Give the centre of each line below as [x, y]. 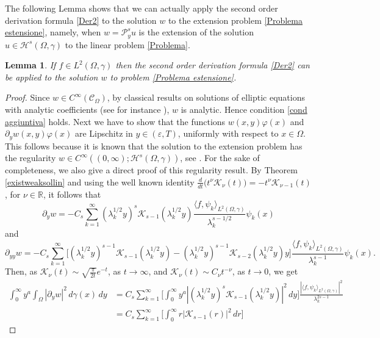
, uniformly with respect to [228, 133]
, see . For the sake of [220, 158]
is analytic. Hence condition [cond [244, 110]
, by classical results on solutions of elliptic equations [206, 97]
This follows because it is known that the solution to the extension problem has [154, 146]
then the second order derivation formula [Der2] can [213, 65]
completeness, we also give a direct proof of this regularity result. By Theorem [151, 170]
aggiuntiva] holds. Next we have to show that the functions [115, 121]
